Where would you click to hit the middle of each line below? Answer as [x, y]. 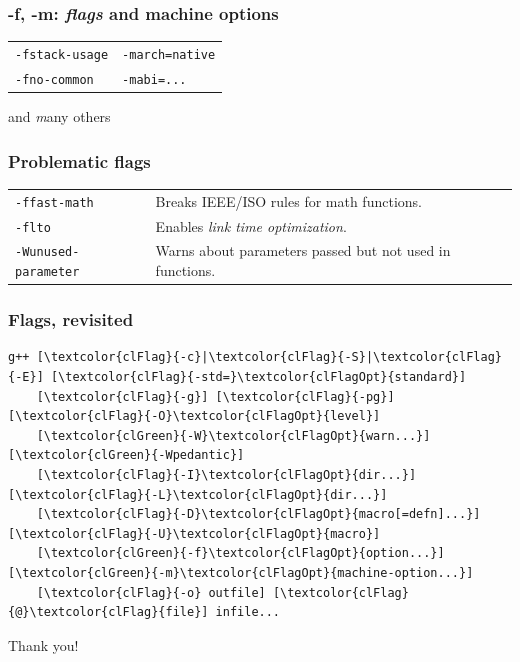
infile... [248, 612]
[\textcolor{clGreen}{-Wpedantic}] [126, 455]
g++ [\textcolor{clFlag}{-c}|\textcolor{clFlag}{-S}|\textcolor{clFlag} [255, 357]
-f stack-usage [62, 54]
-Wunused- [47, 252]
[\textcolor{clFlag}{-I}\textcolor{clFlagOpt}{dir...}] [226, 475]
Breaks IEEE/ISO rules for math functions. [288, 200]
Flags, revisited [71, 319]
